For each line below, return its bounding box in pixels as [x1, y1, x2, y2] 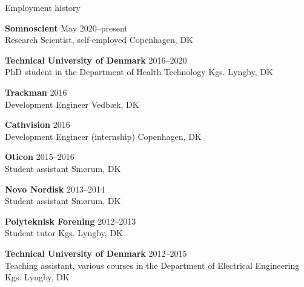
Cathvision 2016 [5, 118, 70, 131]
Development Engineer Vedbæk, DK [5, 97, 139, 110]
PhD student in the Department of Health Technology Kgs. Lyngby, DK [5, 65, 273, 78]
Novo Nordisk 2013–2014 [5, 182, 105, 195]
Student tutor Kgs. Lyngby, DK [5, 226, 123, 239]
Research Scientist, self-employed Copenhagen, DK [5, 33, 193, 46]
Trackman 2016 [5, 85, 67, 98]
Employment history [5, 1, 81, 13]
